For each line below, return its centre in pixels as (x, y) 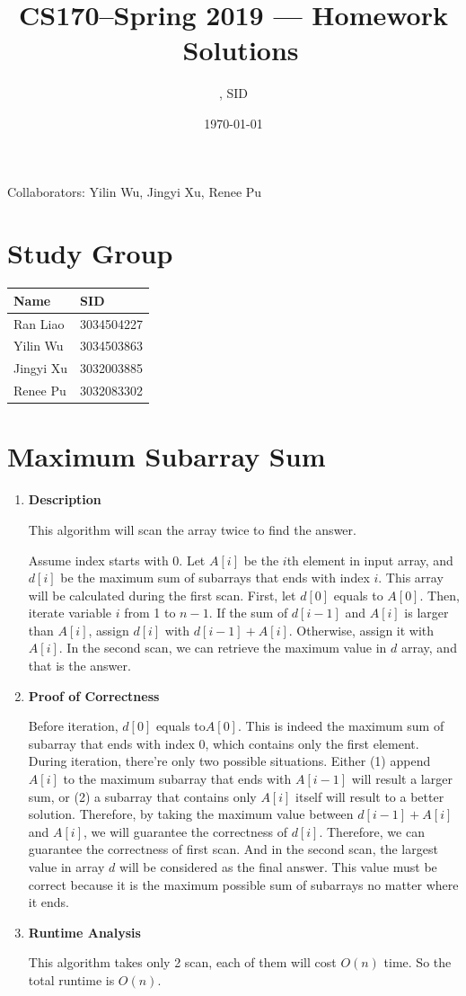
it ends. (48, 902)
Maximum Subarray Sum (167, 456)
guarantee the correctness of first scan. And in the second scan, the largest (233, 849)
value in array (66, 867)
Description (65, 499)
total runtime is (71, 979)
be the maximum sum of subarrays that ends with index (215, 578)
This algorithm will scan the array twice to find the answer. (192, 529)
